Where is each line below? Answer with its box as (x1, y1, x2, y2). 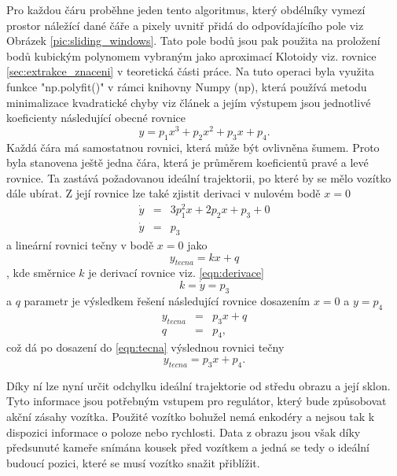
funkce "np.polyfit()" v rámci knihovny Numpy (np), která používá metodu (6, 78, 367, 94)
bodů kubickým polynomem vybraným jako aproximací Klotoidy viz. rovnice (6, 47, 377, 64)
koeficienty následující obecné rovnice (6, 109, 186, 126)
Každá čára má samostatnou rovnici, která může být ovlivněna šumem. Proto (6, 138, 380, 155)
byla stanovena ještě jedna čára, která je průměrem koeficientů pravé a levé (6, 154, 369, 171)
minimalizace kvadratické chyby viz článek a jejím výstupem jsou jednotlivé (6, 94, 371, 110)
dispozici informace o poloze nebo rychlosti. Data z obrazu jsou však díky (6, 423, 361, 440)
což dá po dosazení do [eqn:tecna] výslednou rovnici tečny (6, 339, 285, 356)
